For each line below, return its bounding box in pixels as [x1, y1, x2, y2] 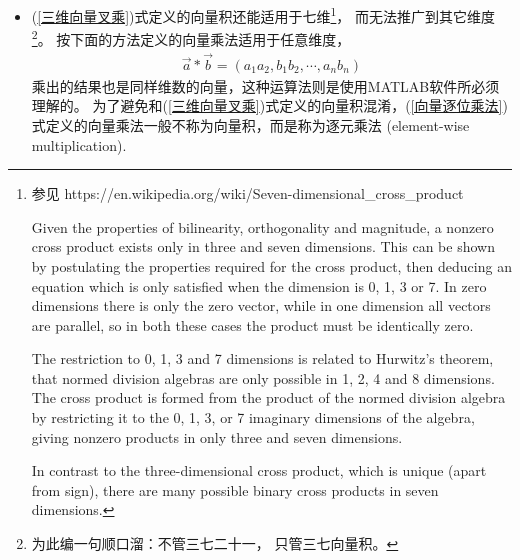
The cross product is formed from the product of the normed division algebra [31, 387, 506, 408]
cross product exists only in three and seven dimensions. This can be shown [31, 236, 495, 257]
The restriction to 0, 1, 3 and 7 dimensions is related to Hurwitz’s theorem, [31, 348, 494, 369]
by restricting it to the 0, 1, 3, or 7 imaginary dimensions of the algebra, [31, 407, 475, 428]
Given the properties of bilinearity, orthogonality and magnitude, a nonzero [31, 216, 494, 237]
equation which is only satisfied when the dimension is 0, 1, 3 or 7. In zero [31, 275, 487, 296]
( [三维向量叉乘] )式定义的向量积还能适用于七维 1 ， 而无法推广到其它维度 [31, 3, 496, 26]
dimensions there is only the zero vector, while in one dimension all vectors [31, 295, 491, 316]
